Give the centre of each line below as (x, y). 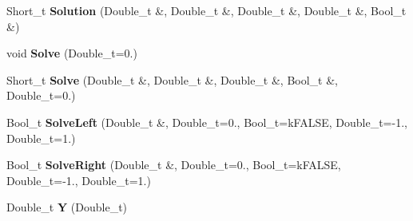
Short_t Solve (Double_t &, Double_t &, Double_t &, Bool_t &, (172, 79)
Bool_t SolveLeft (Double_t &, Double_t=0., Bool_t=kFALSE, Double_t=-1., (207, 122)
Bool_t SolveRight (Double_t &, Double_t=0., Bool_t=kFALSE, (174, 165)
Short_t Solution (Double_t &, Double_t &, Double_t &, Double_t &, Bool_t (206, 10)
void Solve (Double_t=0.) (72, 53)
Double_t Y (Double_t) (67, 207)
